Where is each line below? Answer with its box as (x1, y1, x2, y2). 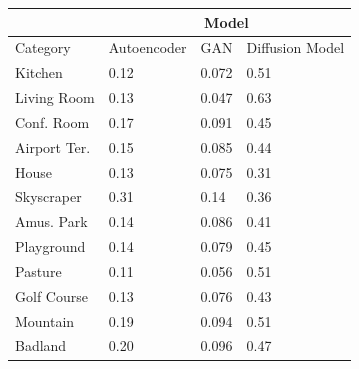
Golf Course (15, 285, 88, 306)
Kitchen (15, 62, 63, 83)
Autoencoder (108, 37, 187, 58)
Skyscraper (15, 186, 82, 207)
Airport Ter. (15, 136, 91, 157)
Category (15, 37, 71, 58)
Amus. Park (15, 211, 88, 232)
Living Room (15, 87, 95, 108)
